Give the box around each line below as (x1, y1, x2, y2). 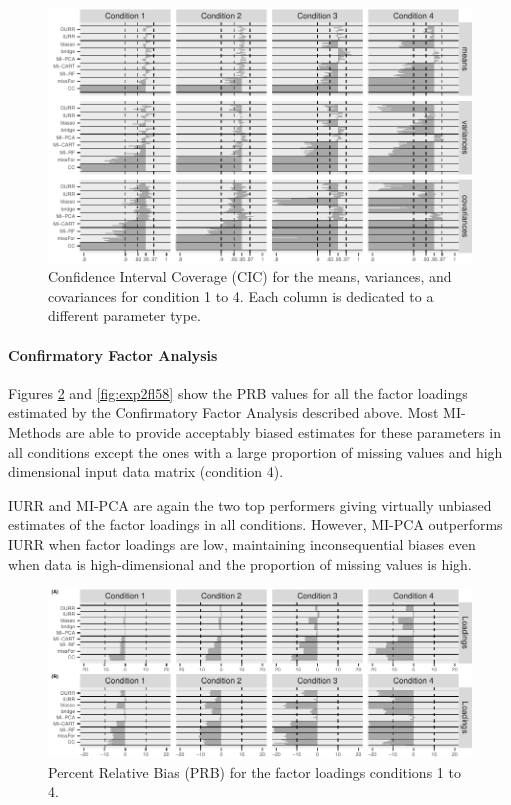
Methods (8, 421, 61, 442)
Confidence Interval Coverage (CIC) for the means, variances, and (48, 266, 452, 287)
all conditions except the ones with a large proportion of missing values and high (8, 441, 503, 462)
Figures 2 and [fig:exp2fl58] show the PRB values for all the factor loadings (8, 382, 468, 403)
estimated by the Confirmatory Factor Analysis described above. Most (8, 402, 439, 423)
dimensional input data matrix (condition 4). (8, 461, 284, 482)
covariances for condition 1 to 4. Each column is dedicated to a (48, 285, 434, 306)
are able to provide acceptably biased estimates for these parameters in (65, 421, 501, 442)
